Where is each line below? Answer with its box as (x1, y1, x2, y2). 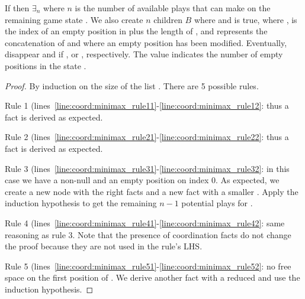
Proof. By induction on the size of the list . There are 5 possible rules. (5, 79, 259, 92)
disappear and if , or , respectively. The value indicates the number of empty (5, 48, 283, 60)
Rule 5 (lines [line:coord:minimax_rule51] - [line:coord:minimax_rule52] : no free (5, 259, 291, 272)
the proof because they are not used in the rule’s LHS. (5, 240, 203, 252)
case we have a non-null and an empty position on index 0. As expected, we (5, 174, 280, 186)
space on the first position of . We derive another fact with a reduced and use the (5, 271, 300, 284)
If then (5, 2, 30, 14)
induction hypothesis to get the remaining (5, 197, 157, 209)
